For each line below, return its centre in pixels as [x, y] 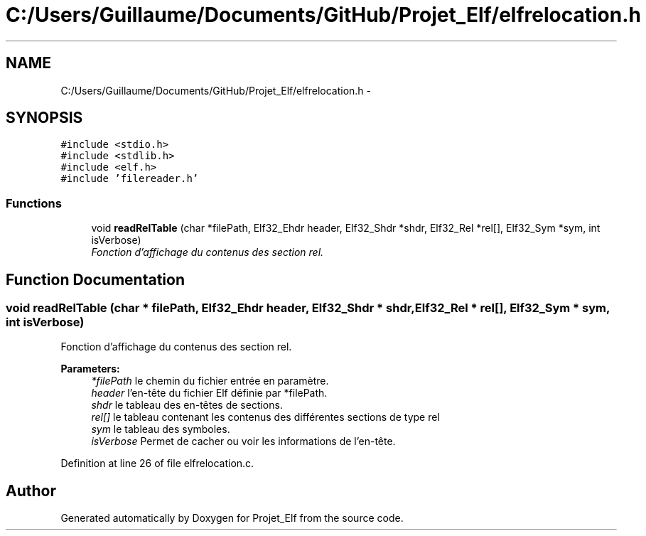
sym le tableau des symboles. [161, 429]
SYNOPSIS [44, 118]
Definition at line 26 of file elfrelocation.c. [157, 463]
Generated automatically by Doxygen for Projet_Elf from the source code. [232, 518]
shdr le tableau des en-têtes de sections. [187, 405]
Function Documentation [95, 279]
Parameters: [90, 369]
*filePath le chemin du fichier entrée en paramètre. [210, 381]
